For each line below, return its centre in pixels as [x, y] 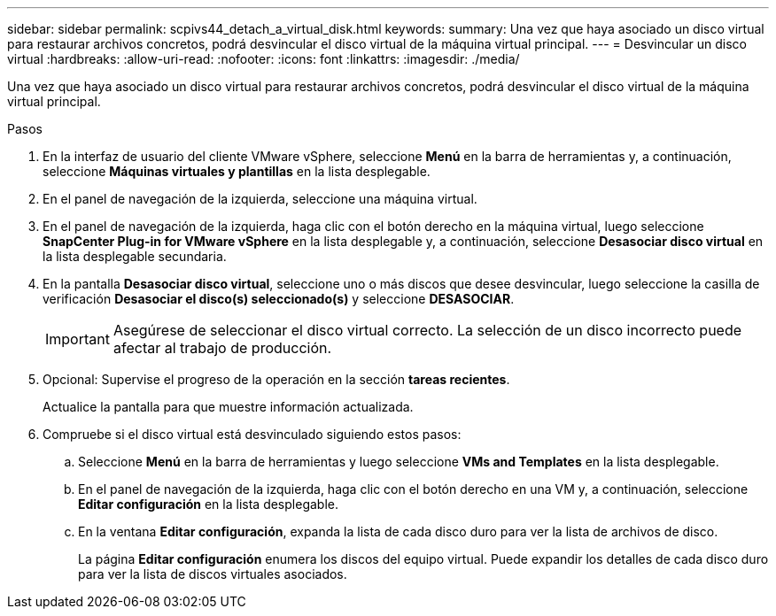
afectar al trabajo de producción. [222, 348]
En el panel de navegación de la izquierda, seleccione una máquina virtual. [260, 199]
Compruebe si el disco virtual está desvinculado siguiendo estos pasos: [252, 434]
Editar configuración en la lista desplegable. [208, 504]
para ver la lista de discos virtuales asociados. [213, 574]
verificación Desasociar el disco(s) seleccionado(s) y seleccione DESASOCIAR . [279, 299]
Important [78, 339]
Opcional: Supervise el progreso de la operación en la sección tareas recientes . [276, 379]
